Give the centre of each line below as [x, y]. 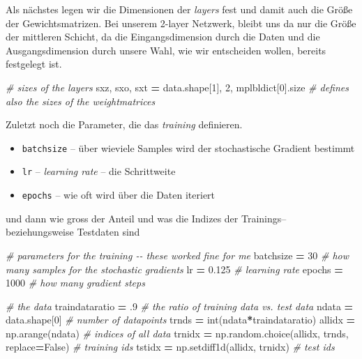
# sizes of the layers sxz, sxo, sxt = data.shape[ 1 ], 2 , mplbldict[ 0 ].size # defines [177, 87]
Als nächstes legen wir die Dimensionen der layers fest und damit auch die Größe [179, 9]
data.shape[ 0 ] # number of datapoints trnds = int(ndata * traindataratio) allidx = [181, 320]
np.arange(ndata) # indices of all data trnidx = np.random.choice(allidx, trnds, [177, 333]
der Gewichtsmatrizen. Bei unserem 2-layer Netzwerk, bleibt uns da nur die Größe [181, 23]
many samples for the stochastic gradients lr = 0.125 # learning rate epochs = [174, 269]
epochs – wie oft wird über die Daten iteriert [119, 195]
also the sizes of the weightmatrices [81, 101]
